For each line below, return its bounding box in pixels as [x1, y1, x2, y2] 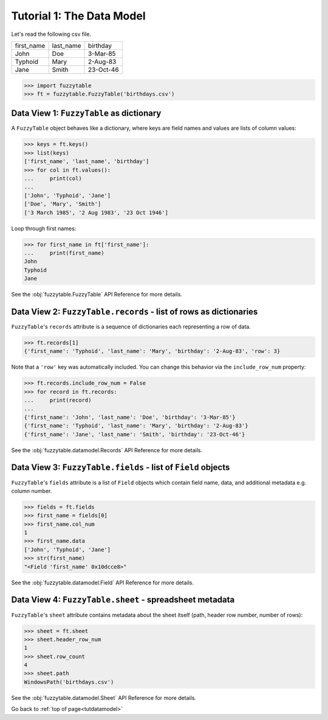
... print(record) [24, 397, 92, 404]
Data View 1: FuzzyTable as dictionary [11, 108, 162, 119]
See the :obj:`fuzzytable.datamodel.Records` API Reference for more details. [11, 446, 203, 453]
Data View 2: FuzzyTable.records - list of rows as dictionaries [11, 306, 258, 316]
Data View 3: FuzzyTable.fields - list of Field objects [11, 463, 230, 473]
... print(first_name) [24, 250, 104, 256]
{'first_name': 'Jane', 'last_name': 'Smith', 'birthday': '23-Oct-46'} [24, 431, 245, 438]
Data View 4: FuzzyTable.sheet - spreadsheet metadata [11, 595, 235, 605]
